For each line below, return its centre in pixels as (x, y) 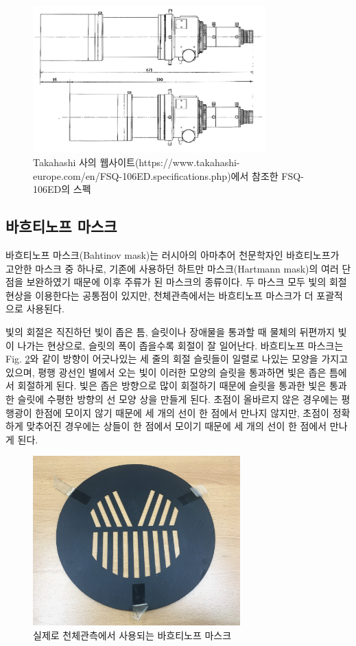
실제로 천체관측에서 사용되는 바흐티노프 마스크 (132, 635)
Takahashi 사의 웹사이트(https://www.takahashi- (137, 162)
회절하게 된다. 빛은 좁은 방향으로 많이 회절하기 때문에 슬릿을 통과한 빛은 (172, 385)
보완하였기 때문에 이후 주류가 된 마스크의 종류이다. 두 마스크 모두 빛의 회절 (187, 282)
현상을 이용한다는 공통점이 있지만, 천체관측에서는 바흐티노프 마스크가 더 (159, 295)
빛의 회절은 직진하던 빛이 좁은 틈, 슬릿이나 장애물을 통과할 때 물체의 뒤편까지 (170, 331)
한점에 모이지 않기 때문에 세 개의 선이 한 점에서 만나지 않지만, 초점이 (182, 412)
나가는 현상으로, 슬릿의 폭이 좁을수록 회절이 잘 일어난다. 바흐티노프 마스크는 (180, 345)
